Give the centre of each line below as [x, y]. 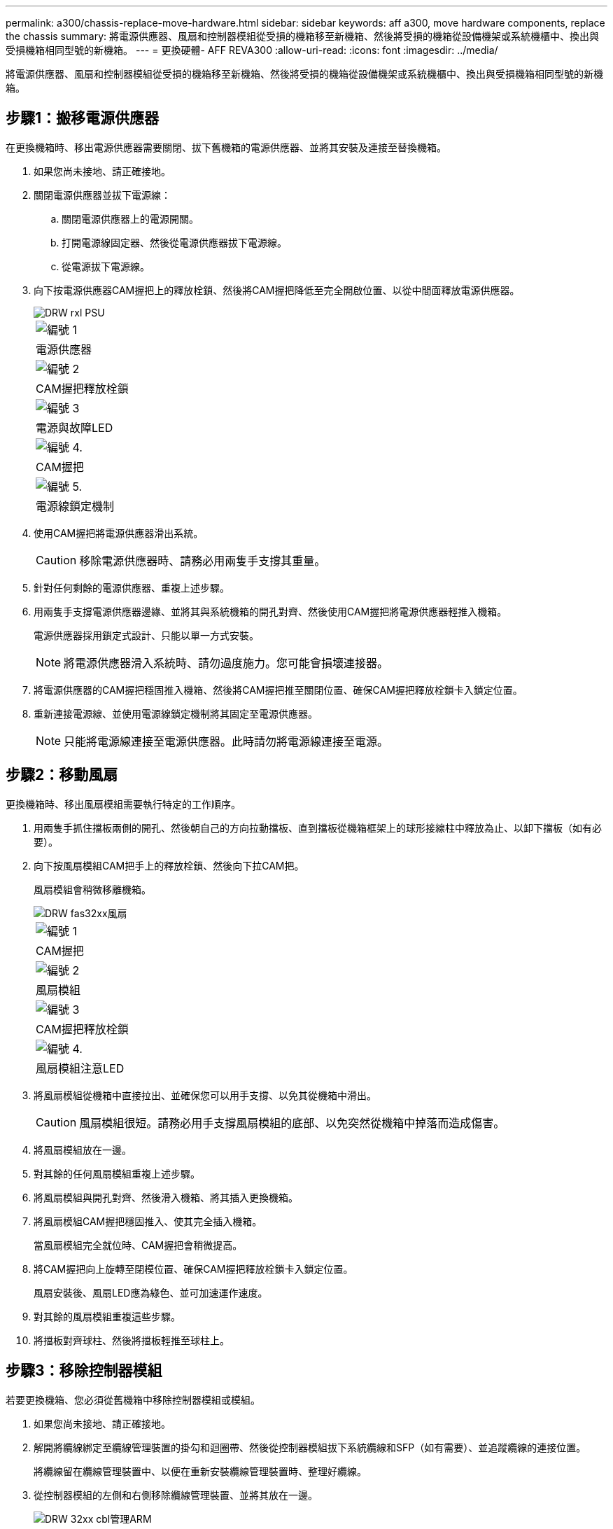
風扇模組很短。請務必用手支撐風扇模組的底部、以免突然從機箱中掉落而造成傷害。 [292, 1123]
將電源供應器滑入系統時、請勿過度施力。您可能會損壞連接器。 [226, 663]
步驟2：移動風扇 [62, 775]
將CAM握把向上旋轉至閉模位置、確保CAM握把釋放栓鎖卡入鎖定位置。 [193, 1269]
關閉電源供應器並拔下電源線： [102, 195]
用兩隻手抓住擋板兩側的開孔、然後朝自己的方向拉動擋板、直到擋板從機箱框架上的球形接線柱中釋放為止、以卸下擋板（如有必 [318, 828]
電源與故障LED [75, 427]
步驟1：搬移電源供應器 [83, 118]
